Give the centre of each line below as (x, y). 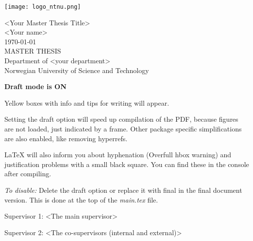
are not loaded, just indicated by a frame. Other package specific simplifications (123, 129)
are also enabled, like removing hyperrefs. (66, 138)
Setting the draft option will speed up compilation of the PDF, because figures (121, 119)
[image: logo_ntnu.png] (43, 7)
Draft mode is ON (35, 86)
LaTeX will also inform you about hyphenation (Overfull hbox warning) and (118, 155)
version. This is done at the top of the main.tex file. (81, 199)
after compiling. (28, 174)
